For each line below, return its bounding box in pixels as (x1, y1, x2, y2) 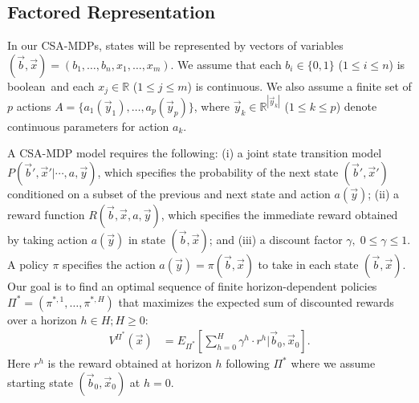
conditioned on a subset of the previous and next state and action (7, 185, 331, 201)
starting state (7, 373, 73, 390)
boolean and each (7, 77, 95, 94)
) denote (336, 97, 377, 114)
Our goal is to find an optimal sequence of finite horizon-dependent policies (7, 277, 377, 294)
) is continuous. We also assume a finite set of (187, 77, 412, 94)
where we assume (291, 355, 376, 372)
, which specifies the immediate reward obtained (161, 206, 398, 222)
